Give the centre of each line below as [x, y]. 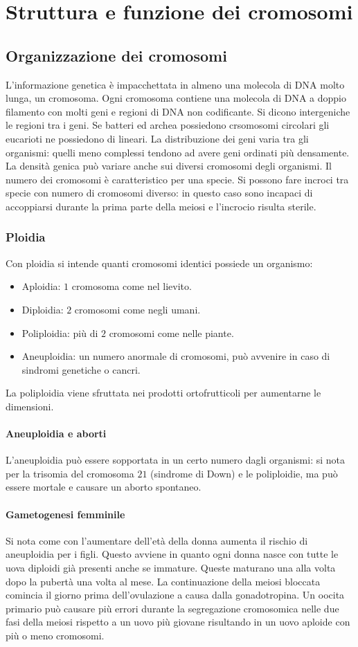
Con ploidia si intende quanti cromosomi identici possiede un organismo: [159, 263]
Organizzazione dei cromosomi [116, 55]
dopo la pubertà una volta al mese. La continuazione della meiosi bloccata [163, 581]
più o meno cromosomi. [55, 636]
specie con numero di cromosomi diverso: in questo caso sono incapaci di [159, 193]
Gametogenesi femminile [65, 514]
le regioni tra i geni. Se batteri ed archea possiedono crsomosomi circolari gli [168, 125]
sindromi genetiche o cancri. [81, 369]
